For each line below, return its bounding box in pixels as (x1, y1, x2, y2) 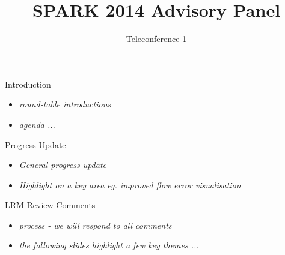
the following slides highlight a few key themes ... (19, 239, 199, 251)
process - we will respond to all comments (19, 218, 172, 231)
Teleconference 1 (126, 32, 187, 45)
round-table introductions (19, 98, 111, 110)
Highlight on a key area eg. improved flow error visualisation (19, 178, 241, 191)
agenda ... (19, 118, 55, 130)
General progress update (19, 158, 107, 171)
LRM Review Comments (5, 199, 96, 211)
